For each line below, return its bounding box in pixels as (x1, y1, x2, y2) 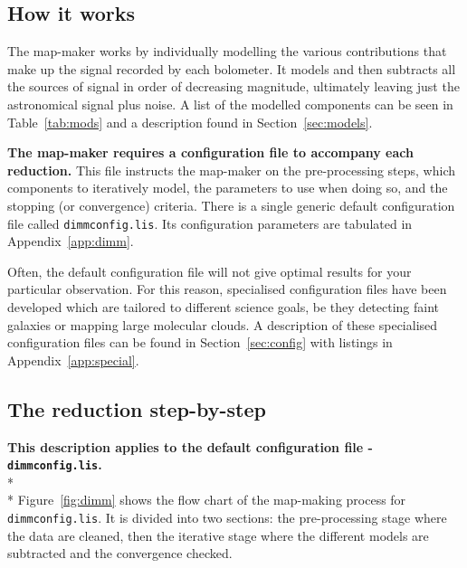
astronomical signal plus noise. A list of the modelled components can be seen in (7, 94, 453, 113)
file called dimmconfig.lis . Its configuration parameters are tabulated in (7, 213, 413, 232)
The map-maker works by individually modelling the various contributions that (7, 42, 447, 61)
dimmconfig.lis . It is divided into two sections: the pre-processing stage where (7, 508, 447, 526)
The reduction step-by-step (7, 394, 266, 422)
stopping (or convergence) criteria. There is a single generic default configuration (7, 195, 455, 214)
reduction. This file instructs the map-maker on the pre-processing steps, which (7, 160, 456, 179)
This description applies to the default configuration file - (7, 437, 373, 456)
